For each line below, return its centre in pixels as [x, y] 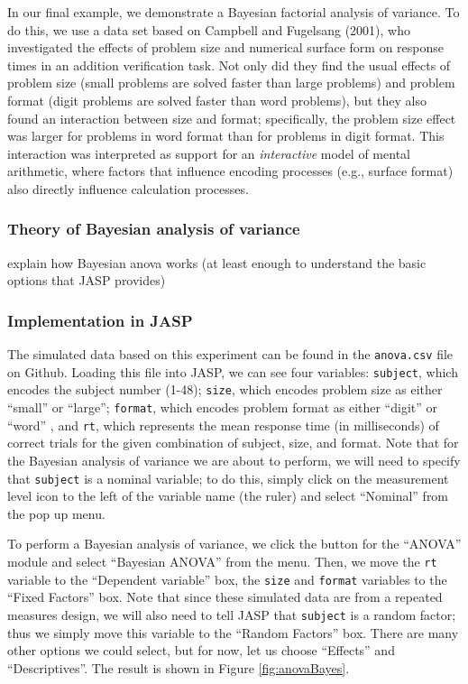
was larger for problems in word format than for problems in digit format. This [226, 136]
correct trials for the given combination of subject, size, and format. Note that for [233, 443]
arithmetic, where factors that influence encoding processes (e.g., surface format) [230, 171]
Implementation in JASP [100, 320]
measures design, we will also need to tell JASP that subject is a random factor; [232, 614]
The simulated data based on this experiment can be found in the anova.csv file [230, 354]
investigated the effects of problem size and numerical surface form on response [225, 47]
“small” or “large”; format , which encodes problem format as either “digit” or [222, 407]
